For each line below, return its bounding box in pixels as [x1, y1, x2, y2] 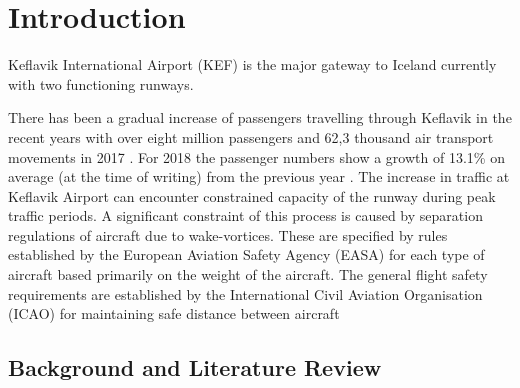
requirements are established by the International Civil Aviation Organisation [8, 283, 483, 304]
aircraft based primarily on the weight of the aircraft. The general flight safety [8, 264, 488, 285]
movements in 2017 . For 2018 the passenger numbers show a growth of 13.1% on [8, 146, 505, 167]
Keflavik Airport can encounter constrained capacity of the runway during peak [8, 185, 496, 206]
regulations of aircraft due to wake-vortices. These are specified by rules [8, 224, 448, 245]
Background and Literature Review [8, 352, 382, 383]
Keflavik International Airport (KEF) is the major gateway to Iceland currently [8, 54, 497, 75]
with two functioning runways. [8, 73, 194, 94]
